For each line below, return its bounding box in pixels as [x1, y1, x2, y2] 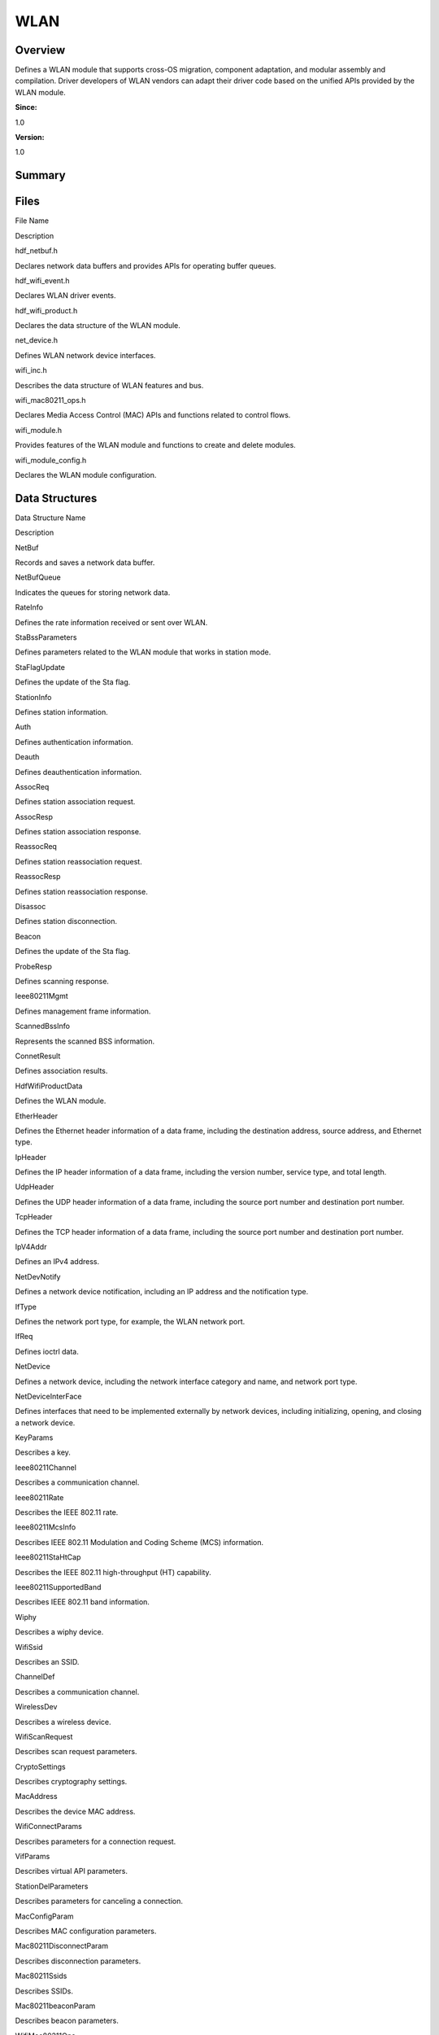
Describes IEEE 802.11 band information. [15, 1597, 150, 1607]
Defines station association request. [15, 797, 136, 807]
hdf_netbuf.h [15, 246, 59, 256]
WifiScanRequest [15, 1731, 73, 1741]
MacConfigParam [15, 1911, 74, 1921]
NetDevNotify [15, 1271, 61, 1281]
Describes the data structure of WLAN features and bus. [15, 380, 204, 390]
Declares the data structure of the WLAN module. [15, 321, 180, 330]
